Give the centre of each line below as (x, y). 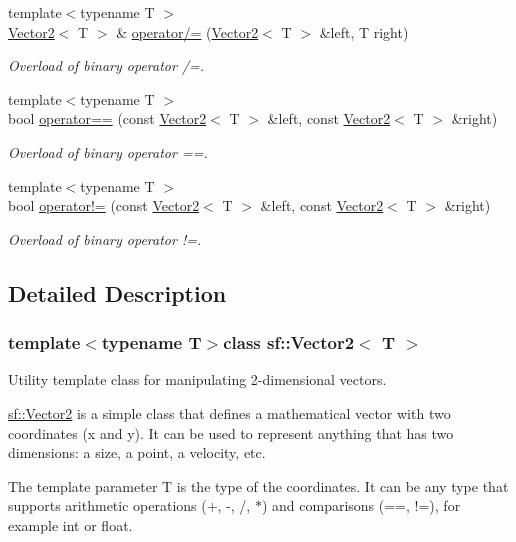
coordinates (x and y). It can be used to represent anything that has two (231, 432)
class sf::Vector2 (289, 342)
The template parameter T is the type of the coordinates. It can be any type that (258, 485)
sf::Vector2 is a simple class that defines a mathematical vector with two (229, 412)
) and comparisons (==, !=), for (361, 505)
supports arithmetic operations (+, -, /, (129, 505)
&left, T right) (364, 31)
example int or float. (70, 524)
